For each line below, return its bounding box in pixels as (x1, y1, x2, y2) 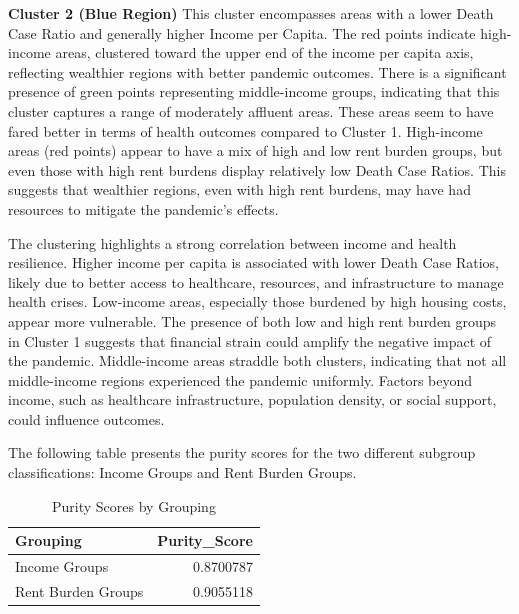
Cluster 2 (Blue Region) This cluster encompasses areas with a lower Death (8, 3, 494, 23)
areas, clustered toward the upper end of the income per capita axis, (55, 42, 474, 63)
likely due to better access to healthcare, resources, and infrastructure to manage (8, 271, 504, 292)
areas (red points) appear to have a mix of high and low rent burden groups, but (8, 140, 503, 161)
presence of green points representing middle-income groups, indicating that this (8, 81, 500, 102)
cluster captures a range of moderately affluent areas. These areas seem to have (8, 100, 494, 121)
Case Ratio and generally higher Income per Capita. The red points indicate (8, 22, 476, 43)
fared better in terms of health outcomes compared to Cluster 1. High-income (8, 120, 483, 141)
